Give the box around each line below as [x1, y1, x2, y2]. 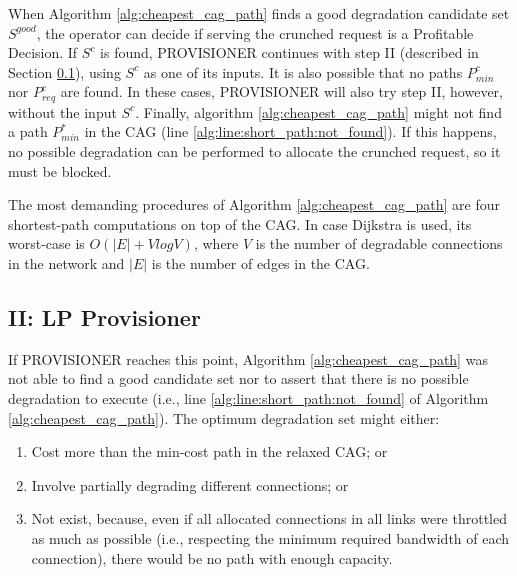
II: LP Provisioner [8, 301, 201, 332]
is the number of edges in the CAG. [151, 252, 370, 273]
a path [8, 121, 48, 142]
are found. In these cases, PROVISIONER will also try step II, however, [60, 81, 503, 102]
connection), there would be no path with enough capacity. [31, 547, 393, 568]
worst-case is [8, 233, 85, 254]
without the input [8, 101, 117, 122]
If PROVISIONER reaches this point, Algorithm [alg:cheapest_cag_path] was [8, 348, 488, 369]
